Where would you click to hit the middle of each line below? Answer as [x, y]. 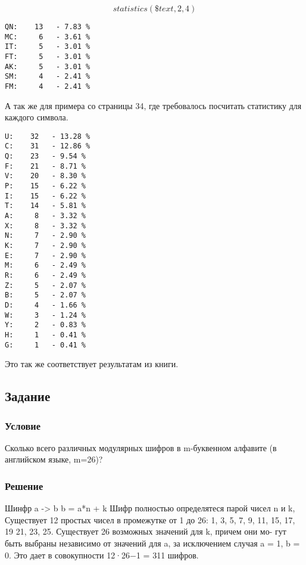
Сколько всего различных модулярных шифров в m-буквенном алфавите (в [141, 447]
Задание [28, 396]
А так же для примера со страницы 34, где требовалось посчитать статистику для [153, 105]
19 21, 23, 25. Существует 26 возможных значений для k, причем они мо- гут [146, 531]
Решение [24, 485]
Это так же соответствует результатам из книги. [92, 364]
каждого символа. [37, 117]
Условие [23, 425]
